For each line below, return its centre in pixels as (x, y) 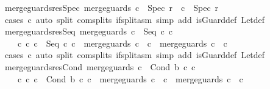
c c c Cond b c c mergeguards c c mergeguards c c (130, 78)
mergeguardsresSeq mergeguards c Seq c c (88, 31)
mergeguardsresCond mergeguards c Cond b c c (100, 66)
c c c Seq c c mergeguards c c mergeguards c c (122, 43)
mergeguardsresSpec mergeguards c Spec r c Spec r (112, 7)
